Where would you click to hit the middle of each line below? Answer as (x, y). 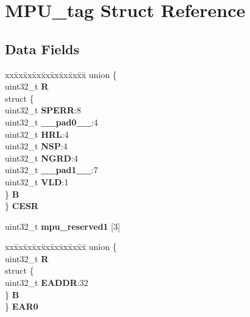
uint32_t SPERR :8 (43, 110)
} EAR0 (22, 306)
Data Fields (42, 48)
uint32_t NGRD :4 (41, 158)
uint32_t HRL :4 (37, 134)
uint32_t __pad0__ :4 (52, 122)
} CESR (22, 206)
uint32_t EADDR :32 (47, 283)
